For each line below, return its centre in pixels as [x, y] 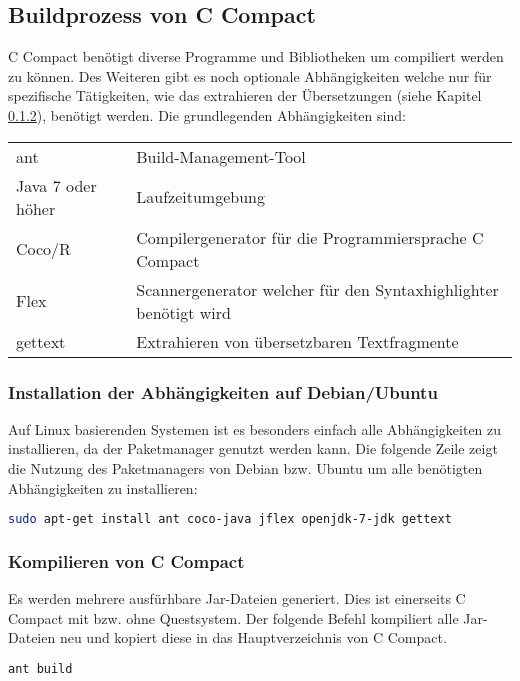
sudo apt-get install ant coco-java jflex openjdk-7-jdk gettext [230, 519]
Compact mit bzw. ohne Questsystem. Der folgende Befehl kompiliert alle [233, 617]
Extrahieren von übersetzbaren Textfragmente [297, 341]
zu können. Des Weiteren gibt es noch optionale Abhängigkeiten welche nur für [250, 75]
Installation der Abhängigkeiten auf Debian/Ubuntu [223, 391]
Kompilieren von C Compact [126, 560]
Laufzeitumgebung [200, 197]
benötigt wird [183, 312]
